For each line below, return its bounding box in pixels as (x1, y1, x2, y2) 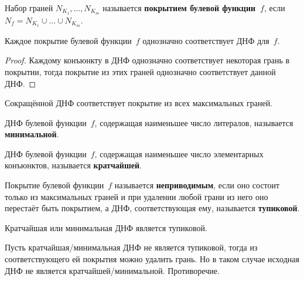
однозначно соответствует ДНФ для (142, 34, 269, 46)
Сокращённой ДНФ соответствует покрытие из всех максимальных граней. (5, 97, 273, 109)
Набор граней (5, 2, 53, 13)
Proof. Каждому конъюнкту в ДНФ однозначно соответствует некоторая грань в (5, 54, 290, 66)
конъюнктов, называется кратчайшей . (5, 159, 142, 171)
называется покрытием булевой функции (103, 2, 256, 13)
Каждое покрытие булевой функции (5, 34, 132, 46)
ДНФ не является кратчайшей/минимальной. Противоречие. (5, 264, 220, 276)
